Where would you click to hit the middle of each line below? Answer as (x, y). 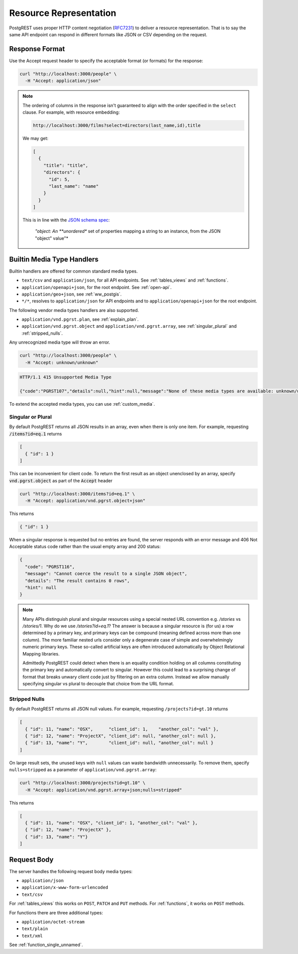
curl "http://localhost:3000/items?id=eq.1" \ (77, 494)
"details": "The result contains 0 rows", (77, 581)
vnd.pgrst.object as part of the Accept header (61, 480)
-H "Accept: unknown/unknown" (62, 362)
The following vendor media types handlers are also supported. (74, 310)
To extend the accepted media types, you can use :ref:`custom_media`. (82, 404)
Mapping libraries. (41, 654)
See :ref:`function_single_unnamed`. (46, 945)
